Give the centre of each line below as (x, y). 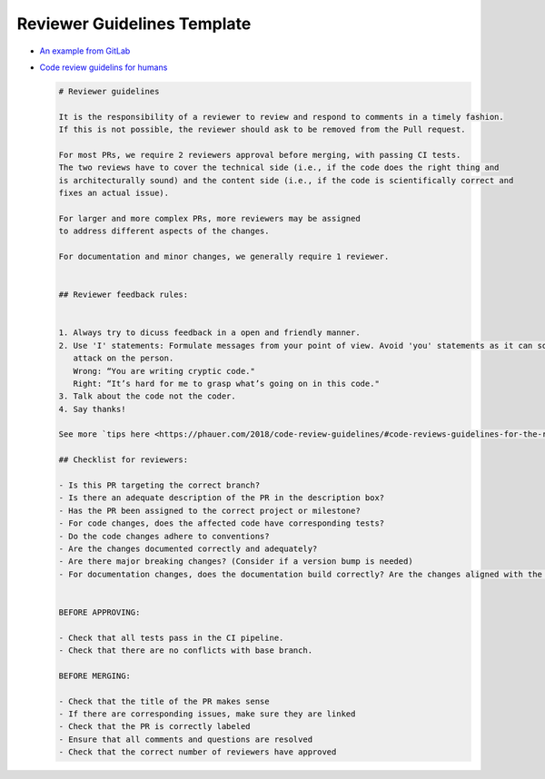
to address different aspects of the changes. (164, 231)
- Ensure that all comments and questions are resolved (186, 739)
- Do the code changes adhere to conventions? (164, 536)
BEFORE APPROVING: (99, 612)
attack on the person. (124, 358)
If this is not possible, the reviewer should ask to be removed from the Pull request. (263, 130)
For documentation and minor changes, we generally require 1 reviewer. (224, 256)
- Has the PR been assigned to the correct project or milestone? (209, 510)
